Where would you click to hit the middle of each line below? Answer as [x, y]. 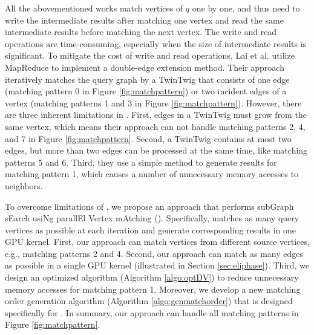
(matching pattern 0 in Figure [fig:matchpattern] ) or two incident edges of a [146, 91]
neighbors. [24, 185]
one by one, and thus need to [246, 8]
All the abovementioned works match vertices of [94, 8]
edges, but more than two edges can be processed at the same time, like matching [156, 150]
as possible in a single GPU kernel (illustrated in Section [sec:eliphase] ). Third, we [157, 265]
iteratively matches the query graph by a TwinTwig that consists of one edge [147, 79]
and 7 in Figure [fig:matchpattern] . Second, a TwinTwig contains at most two [148, 138]
